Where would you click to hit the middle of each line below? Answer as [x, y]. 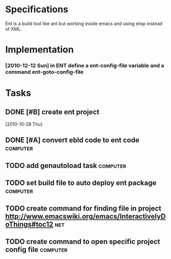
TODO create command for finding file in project [83, 208]
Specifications [37, 9]
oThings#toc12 [29, 224]
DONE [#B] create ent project [52, 112]
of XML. [14, 29]
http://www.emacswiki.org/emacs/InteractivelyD [86, 216]
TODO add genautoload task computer [66, 165]
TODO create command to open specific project [83, 242]
